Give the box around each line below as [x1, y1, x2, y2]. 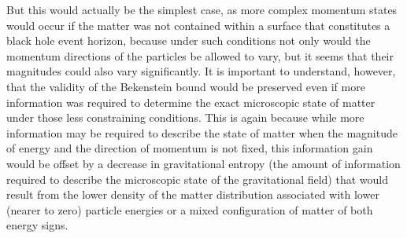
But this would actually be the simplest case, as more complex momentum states [6, 2, 398, 17]
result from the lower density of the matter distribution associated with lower [6, 186, 379, 203]
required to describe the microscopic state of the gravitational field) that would [6, 170, 388, 187]
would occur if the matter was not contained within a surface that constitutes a [6, 16, 390, 33]
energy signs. [6, 217, 68, 233]
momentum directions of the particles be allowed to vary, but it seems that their [6, 47, 394, 64]
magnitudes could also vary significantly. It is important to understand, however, [6, 63, 396, 79]
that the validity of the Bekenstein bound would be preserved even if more [6, 78, 365, 94]
